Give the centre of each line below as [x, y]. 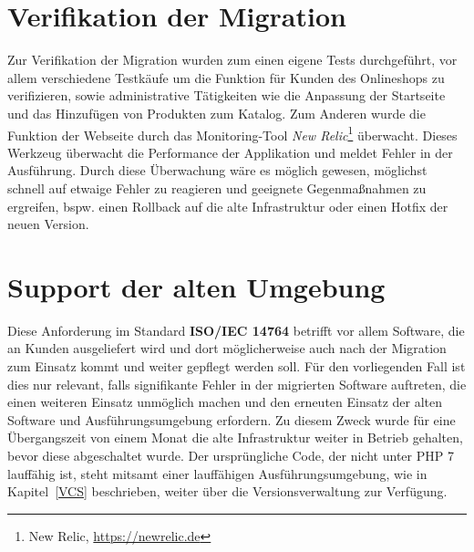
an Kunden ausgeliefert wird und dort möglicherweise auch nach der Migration [227, 348]
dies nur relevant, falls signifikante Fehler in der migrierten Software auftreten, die [237, 384]
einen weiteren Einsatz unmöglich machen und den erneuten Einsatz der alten [225, 402]
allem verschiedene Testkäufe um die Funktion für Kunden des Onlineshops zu [226, 77]
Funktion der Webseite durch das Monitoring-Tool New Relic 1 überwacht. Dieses [232, 133]
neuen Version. [48, 224]
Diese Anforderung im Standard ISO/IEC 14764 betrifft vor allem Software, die [236, 330]
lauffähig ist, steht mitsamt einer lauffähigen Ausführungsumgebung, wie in [217, 473]
